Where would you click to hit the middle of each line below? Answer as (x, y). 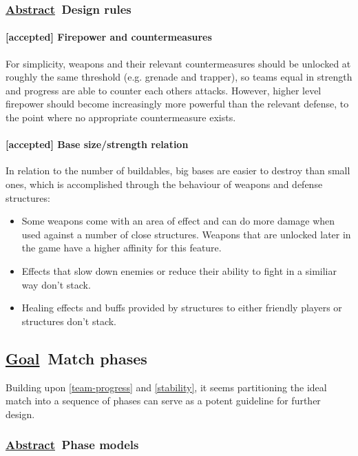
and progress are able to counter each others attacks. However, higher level (164, 90)
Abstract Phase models (72, 445)
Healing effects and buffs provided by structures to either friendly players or (182, 308)
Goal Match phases (76, 358)
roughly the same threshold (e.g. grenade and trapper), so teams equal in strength (179, 77)
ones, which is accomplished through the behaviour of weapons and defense (164, 184)
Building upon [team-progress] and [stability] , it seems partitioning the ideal (166, 387)
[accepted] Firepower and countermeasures (109, 37)
